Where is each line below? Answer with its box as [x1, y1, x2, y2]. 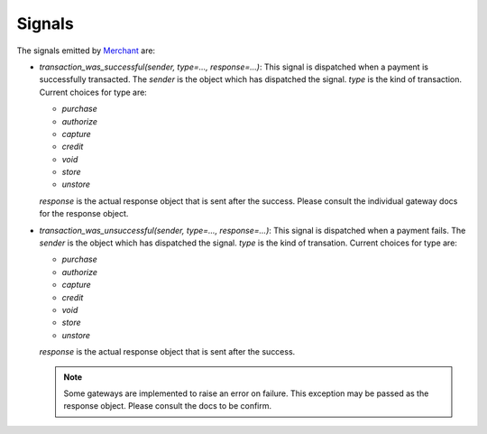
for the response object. [39, 208, 129, 219]
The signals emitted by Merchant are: [16, 45, 156, 56]
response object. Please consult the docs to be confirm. [63, 401, 272, 411]
